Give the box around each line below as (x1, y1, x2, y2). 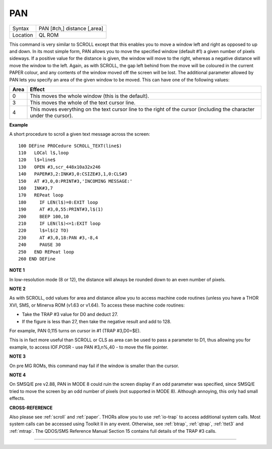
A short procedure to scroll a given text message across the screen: (9, 131, 151, 137)
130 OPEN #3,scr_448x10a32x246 (18, 164, 101, 170)
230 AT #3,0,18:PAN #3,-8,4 (18, 235, 98, 240)
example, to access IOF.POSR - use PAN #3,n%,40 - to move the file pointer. (9, 344, 169, 350)
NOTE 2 (9, 286, 26, 292)
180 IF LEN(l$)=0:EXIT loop (18, 199, 98, 205)
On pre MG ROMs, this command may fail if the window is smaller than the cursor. (9, 363, 179, 369)
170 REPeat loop (18, 192, 64, 198)
